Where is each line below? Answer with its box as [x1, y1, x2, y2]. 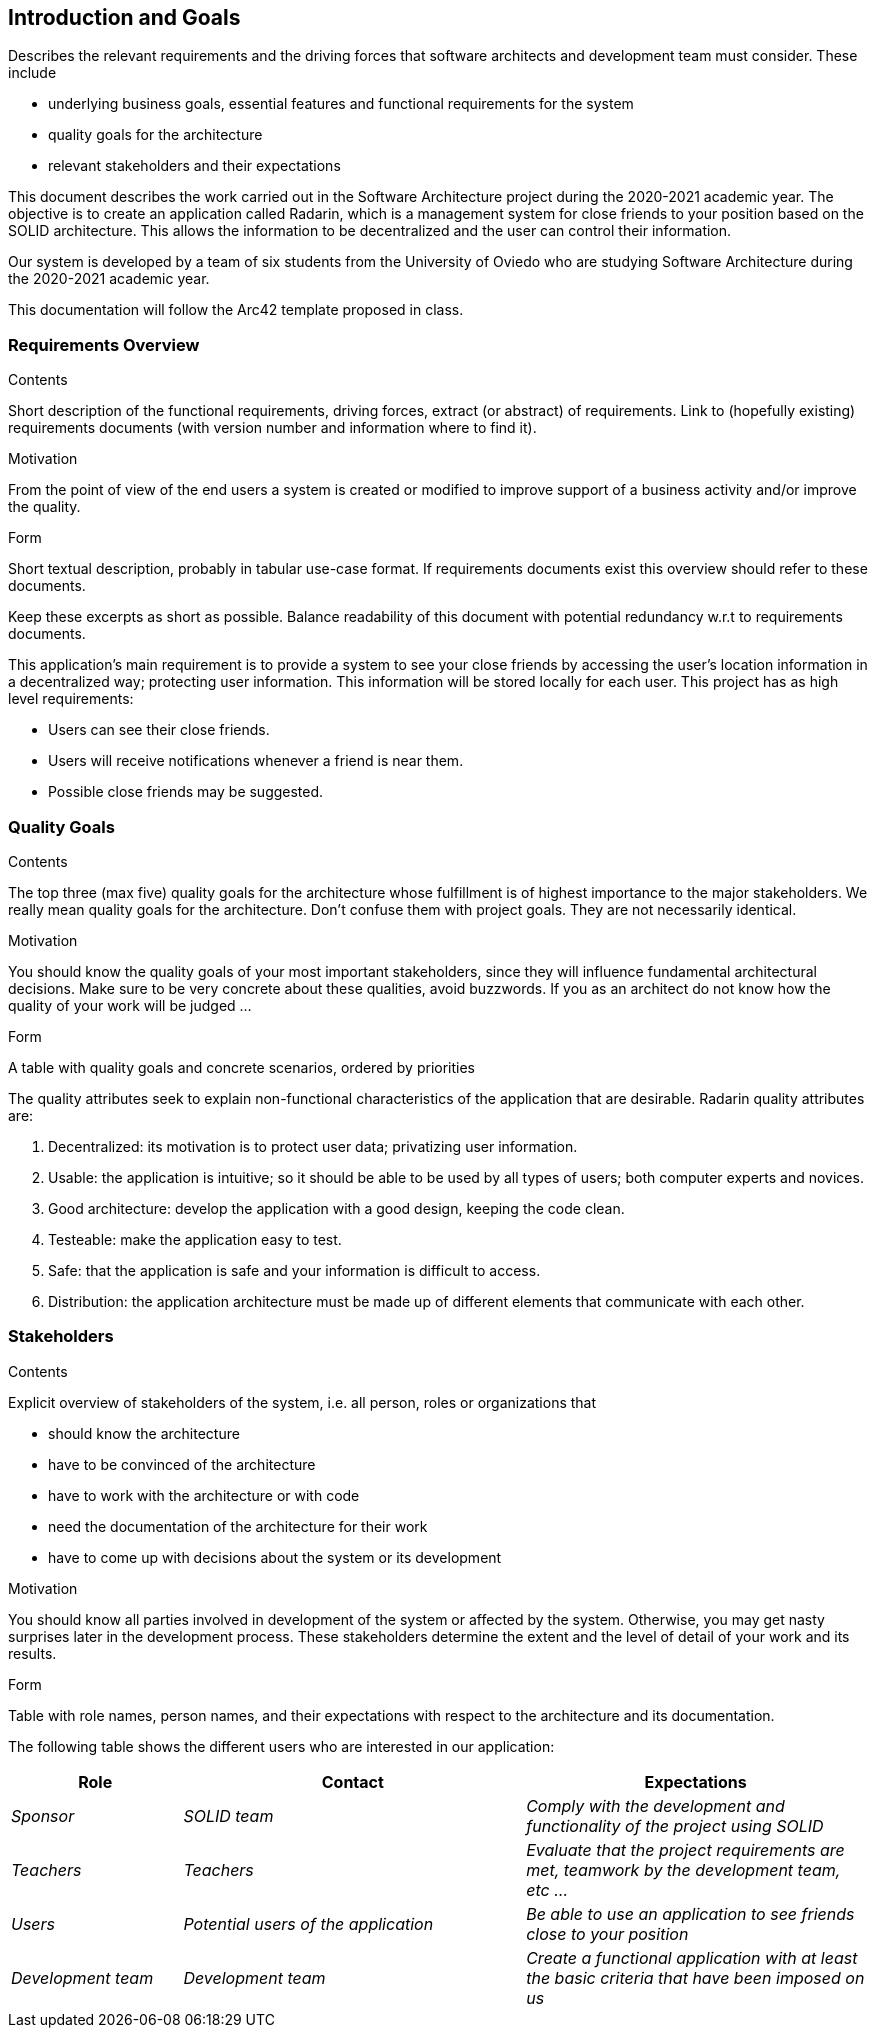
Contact [321, 1771, 384, 1792]
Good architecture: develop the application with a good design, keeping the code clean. [48, 1199, 625, 1217]
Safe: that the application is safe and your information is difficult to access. [48, 1261, 541, 1279]
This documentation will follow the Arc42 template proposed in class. [8, 301, 464, 319]
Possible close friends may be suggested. [48, 783, 324, 801]
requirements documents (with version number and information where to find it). [8, 419, 537, 437]
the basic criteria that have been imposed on [526, 1967, 865, 1988]
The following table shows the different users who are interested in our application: [8, 1737, 555, 1755]
